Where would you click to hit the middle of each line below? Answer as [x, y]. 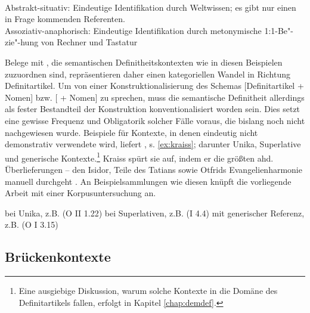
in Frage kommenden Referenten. [65, 19]
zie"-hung [22, 42]
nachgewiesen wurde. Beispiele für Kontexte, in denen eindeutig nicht [131, 132]
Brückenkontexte [58, 257]
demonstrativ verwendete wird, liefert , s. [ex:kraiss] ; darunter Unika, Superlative [153, 144]
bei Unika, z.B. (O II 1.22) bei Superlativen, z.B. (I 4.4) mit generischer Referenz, [155, 213]
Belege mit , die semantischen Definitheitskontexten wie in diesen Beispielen [144, 62]
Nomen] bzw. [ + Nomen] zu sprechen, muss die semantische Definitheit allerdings [155, 97]
